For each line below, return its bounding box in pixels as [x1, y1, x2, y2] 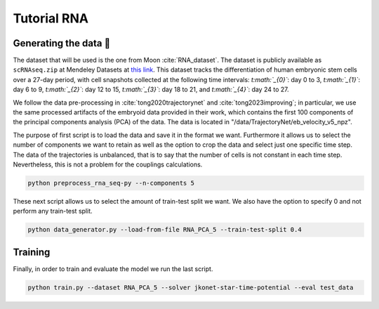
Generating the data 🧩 [13, 37, 111, 49]
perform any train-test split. [13, 207, 93, 216]
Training [13, 246, 51, 258]
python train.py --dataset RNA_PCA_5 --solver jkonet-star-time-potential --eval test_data [27, 283, 354, 291]
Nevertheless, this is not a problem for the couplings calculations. [13, 160, 203, 169]
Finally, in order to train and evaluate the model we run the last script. [13, 264, 213, 273]
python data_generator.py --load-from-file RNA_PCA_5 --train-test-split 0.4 [27, 225, 302, 234]
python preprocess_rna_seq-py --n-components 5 [27, 179, 194, 187]
